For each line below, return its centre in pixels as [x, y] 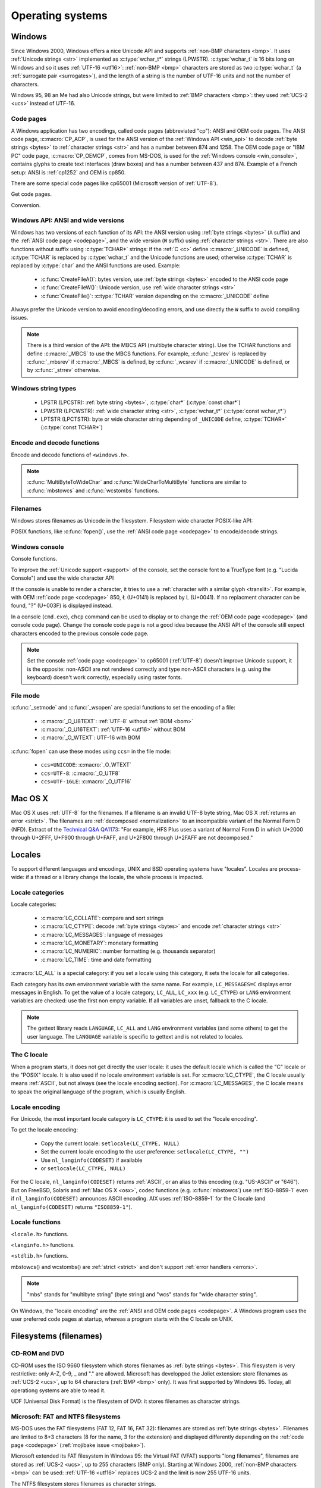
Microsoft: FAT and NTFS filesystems [66, 1417]
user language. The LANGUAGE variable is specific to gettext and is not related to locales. [135, 1036]
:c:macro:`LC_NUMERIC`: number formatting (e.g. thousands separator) [128, 951]
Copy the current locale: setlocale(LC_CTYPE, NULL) [110, 1143]
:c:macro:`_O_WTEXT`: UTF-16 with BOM [90, 737]
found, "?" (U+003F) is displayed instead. [62, 606]
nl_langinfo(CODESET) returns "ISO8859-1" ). [72, 1207]
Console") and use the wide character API [62, 578]
